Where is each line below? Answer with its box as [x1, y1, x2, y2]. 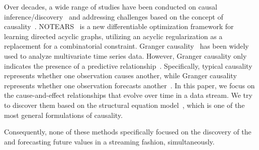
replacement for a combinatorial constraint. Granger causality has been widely [4, 41, 249, 51]
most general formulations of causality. [4, 109, 123, 120]
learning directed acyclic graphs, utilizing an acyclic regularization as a [4, 31, 223, 41]
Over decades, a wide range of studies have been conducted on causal [4, 2, 217, 12]
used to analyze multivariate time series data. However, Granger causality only [4, 50, 247, 61]
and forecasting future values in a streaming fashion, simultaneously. [4, 136, 215, 146]
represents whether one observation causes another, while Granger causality [4, 70, 237, 81]
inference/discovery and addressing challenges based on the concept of [4, 11, 223, 22]
